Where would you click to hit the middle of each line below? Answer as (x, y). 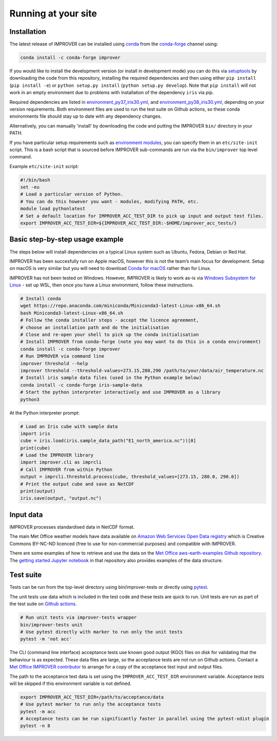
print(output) (38, 491)
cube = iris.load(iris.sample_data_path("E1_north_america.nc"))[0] (108, 441)
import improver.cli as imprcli (61, 462)
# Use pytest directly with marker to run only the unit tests (102, 632)
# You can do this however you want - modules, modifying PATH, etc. (110, 201)
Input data (26, 514)
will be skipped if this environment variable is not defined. (71, 683)
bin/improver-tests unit (52, 625)
